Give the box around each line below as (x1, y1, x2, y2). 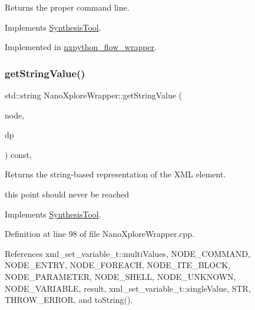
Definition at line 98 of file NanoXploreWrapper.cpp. (5, 227, 194, 240)
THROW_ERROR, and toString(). (5, 293, 133, 306)
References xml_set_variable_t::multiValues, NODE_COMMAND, (5, 247, 250, 259)
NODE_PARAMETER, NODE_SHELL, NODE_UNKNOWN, (5, 270, 236, 282)
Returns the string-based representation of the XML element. (5, 168, 226, 180)
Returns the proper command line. (5, 1, 130, 13)
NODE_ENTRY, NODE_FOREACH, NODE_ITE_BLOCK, (5, 259, 231, 271)
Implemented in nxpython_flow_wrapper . (5, 41, 157, 53)
